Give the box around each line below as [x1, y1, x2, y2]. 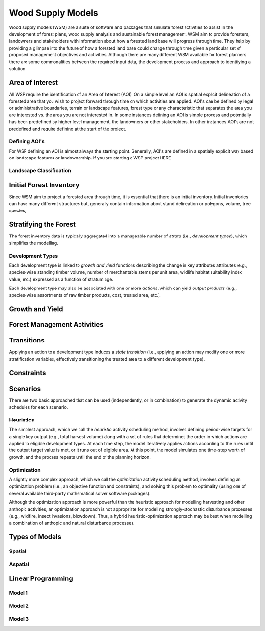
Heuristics [9, 416, 34, 423]
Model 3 [9, 616, 29, 623]
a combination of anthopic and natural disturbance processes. [9, 520, 135, 526]
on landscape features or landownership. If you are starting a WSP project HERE [9, 155, 171, 161]
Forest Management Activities [9, 320, 104, 329]
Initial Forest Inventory [9, 181, 79, 189]
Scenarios [9, 384, 41, 393]
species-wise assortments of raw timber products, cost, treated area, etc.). [9, 292, 161, 298]
